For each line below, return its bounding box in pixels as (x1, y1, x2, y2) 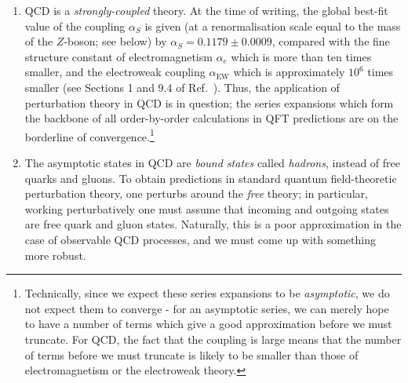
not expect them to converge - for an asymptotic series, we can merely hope (24, 300, 389, 316)
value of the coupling (24, 17, 126, 34)
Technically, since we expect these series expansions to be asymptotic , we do (24, 285, 390, 301)
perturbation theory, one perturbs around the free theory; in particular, (24, 185, 368, 202)
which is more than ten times (231, 48, 372, 64)
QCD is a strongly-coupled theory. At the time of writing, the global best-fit (24, 2, 388, 18)
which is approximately (233, 64, 345, 80)
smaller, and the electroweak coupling (24, 64, 206, 80)
